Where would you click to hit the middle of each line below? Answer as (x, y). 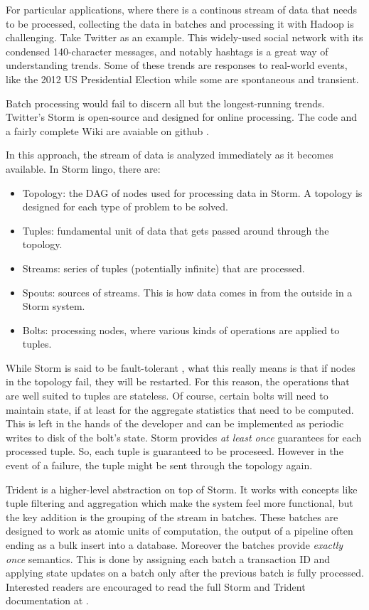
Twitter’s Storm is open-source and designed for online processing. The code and (182, 117)
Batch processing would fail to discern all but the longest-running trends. (165, 103)
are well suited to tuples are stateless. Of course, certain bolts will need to (167, 396)
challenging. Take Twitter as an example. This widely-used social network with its (184, 37)
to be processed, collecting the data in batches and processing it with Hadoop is (180, 23)
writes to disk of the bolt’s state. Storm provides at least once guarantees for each (184, 437)
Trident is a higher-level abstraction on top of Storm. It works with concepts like (182, 489)
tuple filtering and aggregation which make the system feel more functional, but (180, 503)
